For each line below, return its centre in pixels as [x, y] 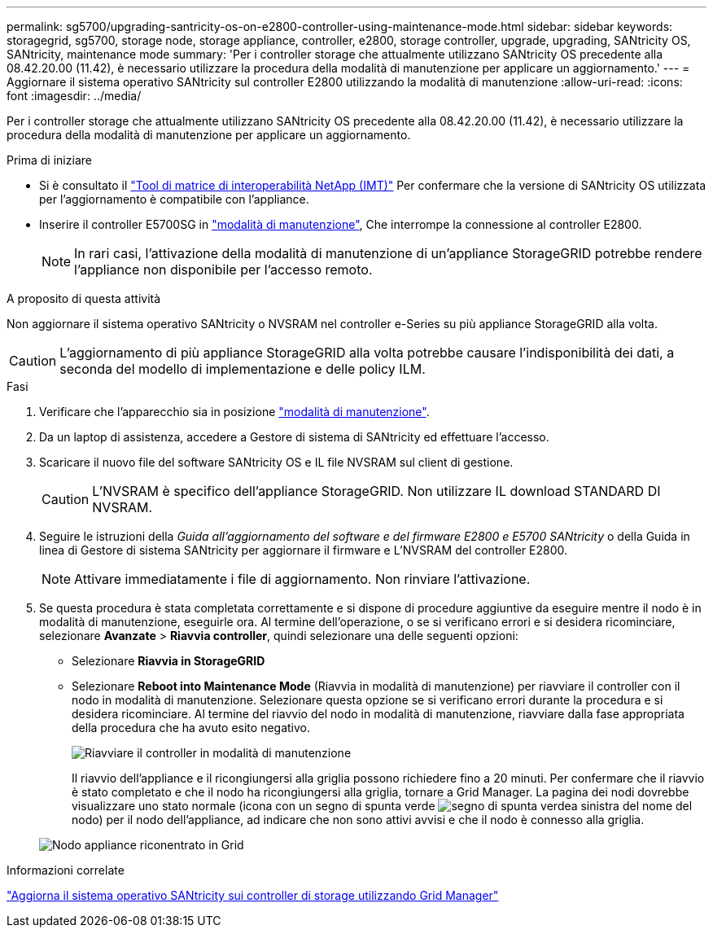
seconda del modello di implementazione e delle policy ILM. [243, 369]
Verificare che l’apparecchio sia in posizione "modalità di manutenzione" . [234, 412]
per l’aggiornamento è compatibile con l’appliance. [174, 199]
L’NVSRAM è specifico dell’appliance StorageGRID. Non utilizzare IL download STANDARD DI [376, 491]
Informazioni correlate [66, 870]
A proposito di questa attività [84, 298]
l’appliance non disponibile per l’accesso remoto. [223, 270]
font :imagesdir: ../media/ [74, 96]
